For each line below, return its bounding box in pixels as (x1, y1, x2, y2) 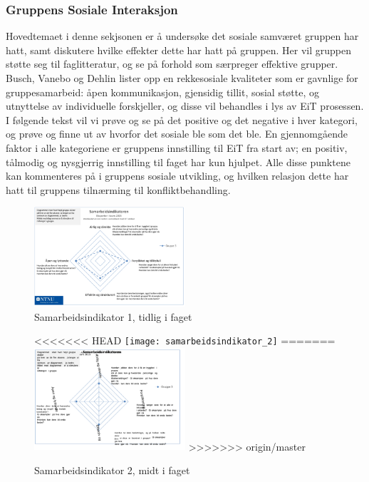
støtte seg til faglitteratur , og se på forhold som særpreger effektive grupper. (6, 56, 338, 71)
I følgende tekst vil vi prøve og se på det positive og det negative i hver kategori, (6, 112, 358, 127)
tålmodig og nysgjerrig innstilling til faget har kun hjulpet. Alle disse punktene (6, 154, 350, 169)
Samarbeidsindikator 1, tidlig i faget (34, 309, 192, 324)
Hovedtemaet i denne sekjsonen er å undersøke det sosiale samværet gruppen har (6, 29, 359, 43)
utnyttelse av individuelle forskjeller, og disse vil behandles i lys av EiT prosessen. (6, 98, 364, 113)
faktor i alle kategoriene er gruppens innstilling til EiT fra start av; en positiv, (6, 140, 348, 155)
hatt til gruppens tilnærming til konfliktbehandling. (6, 182, 231, 197)
